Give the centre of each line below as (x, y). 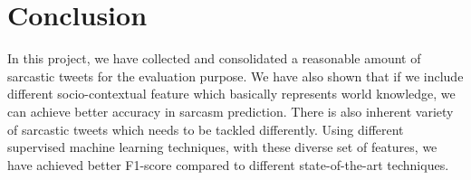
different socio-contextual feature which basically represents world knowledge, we (231, 94)
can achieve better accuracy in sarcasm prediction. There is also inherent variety (231, 111)
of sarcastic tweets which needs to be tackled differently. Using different (206, 129)
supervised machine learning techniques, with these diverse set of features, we (222, 147)
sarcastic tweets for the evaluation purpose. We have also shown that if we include (235, 76)
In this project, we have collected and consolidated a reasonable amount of (214, 58)
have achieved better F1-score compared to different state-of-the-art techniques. (228, 164)
